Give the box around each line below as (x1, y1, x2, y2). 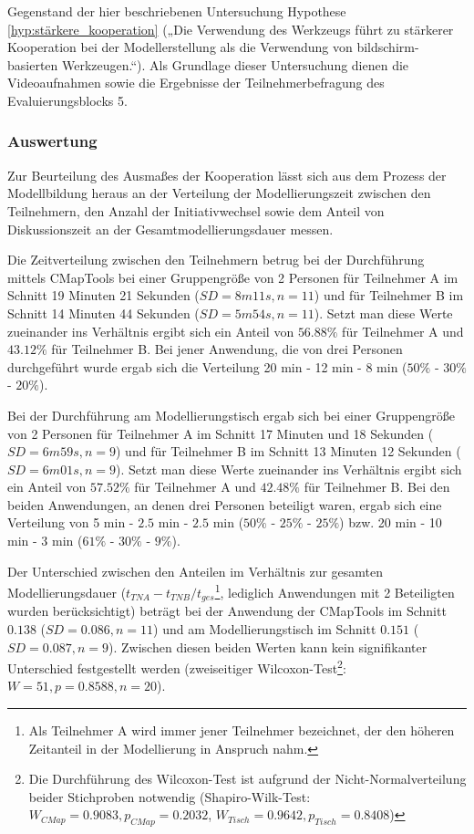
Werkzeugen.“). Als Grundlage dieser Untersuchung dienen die (62, 55, 409, 74)
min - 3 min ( (7, 531, 83, 550)
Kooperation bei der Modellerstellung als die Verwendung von (7, 37, 353, 57)
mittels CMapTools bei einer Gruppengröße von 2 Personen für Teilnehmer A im (7, 267, 459, 287)
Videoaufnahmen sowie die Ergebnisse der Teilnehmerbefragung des (7, 73, 385, 92)
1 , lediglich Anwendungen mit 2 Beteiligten (214, 580, 455, 601)
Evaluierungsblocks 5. (7, 90, 128, 109)
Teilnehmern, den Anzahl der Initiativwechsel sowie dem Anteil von (7, 201, 385, 220)
